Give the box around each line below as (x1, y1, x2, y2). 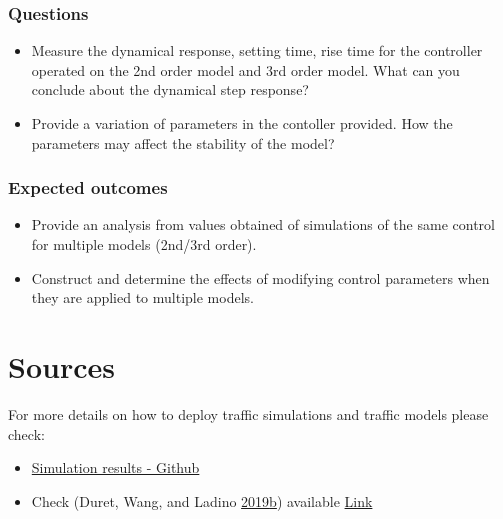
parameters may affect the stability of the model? (31, 132, 335, 153)
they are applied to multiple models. (31, 287, 254, 308)
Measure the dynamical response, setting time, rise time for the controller (31, 40, 483, 61)
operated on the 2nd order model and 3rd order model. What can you (31, 59, 460, 80)
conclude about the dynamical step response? (31, 79, 309, 100)
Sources (8, 345, 115, 386)
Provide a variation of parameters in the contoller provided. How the (31, 113, 453, 133)
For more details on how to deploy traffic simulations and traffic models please (8, 403, 489, 424)
